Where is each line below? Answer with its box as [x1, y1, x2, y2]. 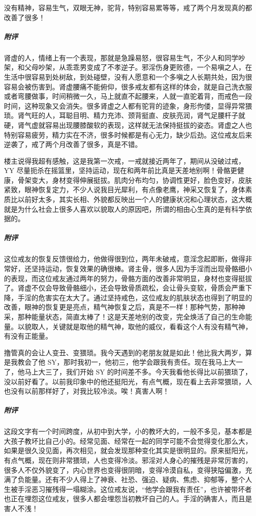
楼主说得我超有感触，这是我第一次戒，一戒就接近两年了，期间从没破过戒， [4, 155, 245, 166]
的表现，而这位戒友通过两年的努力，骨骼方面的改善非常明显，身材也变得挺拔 [4, 273, 252, 283]
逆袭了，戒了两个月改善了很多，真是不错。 [4, 139, 142, 149]
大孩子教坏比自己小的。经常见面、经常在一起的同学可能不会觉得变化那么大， [4, 435, 252, 446]
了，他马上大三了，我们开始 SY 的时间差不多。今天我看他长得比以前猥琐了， [4, 366, 252, 376]
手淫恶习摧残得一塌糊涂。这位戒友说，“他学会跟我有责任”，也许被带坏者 [17, 484, 252, 494]
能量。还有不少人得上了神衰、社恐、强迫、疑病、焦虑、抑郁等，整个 [24, 474, 245, 485]
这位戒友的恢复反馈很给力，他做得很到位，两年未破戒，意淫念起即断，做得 [4, 254, 245, 264]
